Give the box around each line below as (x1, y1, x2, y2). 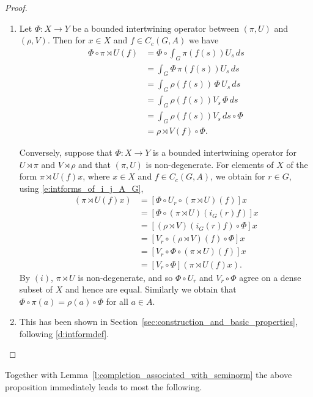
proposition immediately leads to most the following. (5, 380, 202, 393)
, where (83, 170, 110, 183)
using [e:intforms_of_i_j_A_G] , (19, 181, 144, 194)
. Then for (47, 34, 86, 46)
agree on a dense (239, 271, 301, 283)
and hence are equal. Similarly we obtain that (65, 283, 237, 296)
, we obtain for (210, 170, 265, 183)
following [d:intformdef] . (19, 327, 109, 340)
